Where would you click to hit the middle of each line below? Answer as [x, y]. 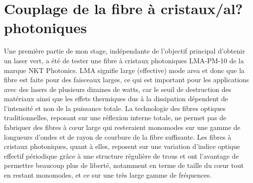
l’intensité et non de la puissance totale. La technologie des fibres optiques [115, 108]
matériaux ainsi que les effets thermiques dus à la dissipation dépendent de [116, 99]
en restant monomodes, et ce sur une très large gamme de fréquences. [108, 175]
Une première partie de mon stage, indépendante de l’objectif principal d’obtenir [125, 51]
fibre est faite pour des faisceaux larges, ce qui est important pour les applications [126, 80]
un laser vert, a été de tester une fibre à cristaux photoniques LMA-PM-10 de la [124, 60]
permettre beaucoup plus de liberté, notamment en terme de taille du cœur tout [124, 165]
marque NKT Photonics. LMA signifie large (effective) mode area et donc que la [124, 70]
